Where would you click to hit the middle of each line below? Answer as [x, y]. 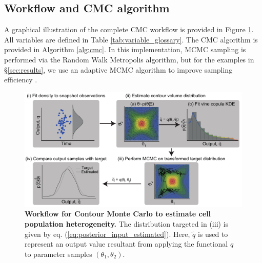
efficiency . [21, 80]
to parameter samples [58, 254]
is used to [213, 234]
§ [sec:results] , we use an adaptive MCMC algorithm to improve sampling [118, 69]
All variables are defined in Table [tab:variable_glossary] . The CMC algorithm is [131, 39]
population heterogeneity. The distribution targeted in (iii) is [127, 223]
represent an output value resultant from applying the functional [126, 244]
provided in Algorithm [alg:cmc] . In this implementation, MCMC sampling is [125, 49]
